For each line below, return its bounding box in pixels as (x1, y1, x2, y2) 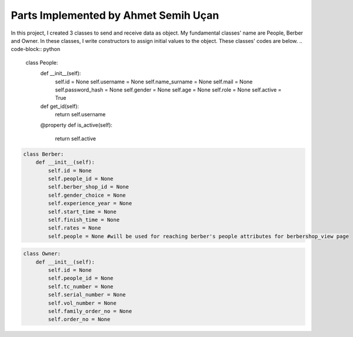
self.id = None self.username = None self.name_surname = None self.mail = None (55, 78, 253, 85)
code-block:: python (11, 46, 61, 53)
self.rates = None (48, 225, 101, 231)
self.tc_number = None (48, 283, 114, 290)
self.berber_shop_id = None (48, 184, 129, 190)
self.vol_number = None (48, 299, 117, 306)
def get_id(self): (40, 103, 79, 110)
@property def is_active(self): (40, 122, 113, 129)
